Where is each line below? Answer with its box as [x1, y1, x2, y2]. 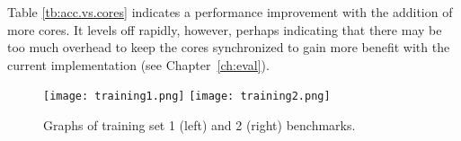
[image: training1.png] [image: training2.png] [43, 90, 331, 103]
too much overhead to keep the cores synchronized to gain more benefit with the [7, 38, 450, 57]
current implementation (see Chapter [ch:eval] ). [7, 55, 270, 74]
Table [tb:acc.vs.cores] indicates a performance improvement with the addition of [7, 3, 453, 21]
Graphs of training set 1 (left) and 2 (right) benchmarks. [43, 116, 356, 135]
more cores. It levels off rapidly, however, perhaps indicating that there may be [7, 20, 442, 39]
